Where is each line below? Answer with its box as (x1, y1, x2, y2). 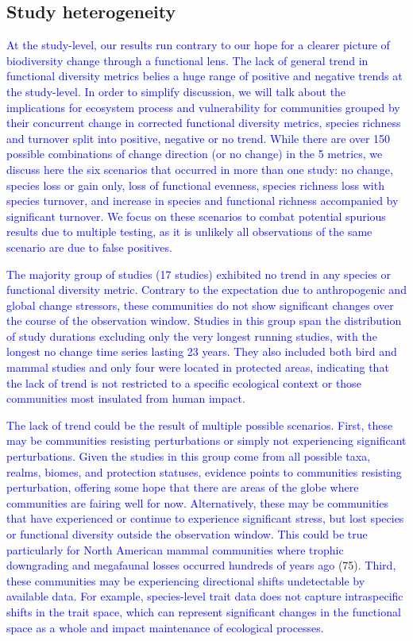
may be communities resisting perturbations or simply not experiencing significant (6, 432, 407, 449)
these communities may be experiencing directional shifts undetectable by (6, 572, 365, 589)
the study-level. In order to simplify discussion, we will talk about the (6, 83, 346, 99)
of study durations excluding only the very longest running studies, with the (6, 327, 377, 344)
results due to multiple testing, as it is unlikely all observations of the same (6, 223, 372, 240)
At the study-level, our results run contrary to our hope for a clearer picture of (6, 37, 390, 53)
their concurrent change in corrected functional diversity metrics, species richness (6, 114, 401, 131)
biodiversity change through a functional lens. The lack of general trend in (6, 52, 369, 68)
